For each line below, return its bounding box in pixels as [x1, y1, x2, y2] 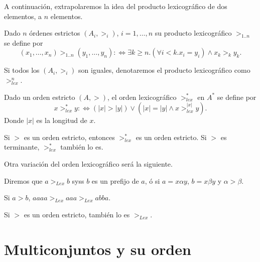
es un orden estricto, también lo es [24, 209, 130, 219]
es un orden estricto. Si [136, 132, 207, 142]
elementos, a [4, 11, 42, 21]
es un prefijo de [91, 175, 139, 186]
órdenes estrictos [29, 28, 80, 38]
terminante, [4, 142, 40, 152]
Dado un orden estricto [4, 91, 75, 102]
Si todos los [4, 65, 40, 75]
